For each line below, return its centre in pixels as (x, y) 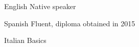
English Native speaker (40, 6)
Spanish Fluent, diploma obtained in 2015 (70, 23)
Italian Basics (25, 40)
